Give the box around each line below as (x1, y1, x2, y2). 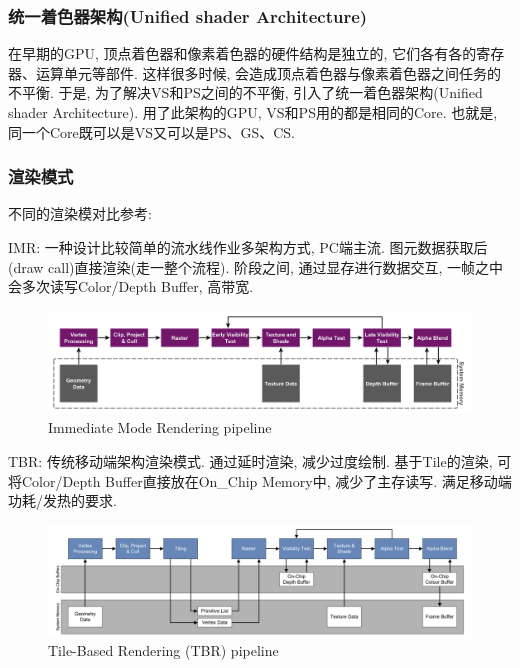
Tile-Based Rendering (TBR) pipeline (48, 640, 279, 661)
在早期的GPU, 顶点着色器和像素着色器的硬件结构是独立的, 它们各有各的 (8, 43, 477, 64)
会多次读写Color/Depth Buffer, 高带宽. (8, 276, 254, 297)
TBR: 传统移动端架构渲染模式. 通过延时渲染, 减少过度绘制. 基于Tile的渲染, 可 (8, 451, 512, 472)
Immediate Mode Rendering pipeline (48, 417, 272, 438)
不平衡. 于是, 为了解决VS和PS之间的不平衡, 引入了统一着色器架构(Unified (8, 82, 483, 103)
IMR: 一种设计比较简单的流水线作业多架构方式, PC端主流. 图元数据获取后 (8, 237, 488, 257)
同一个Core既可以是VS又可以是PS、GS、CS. (8, 121, 295, 142)
